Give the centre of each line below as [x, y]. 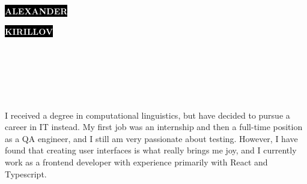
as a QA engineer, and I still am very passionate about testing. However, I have [151, 138]
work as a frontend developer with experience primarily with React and [136, 162]
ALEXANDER [36, 11]
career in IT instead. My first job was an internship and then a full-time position [154, 127]
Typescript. [26, 174]
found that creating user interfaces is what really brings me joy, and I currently [151, 150]
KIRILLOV [29, 31]
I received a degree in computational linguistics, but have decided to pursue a [147, 115]
